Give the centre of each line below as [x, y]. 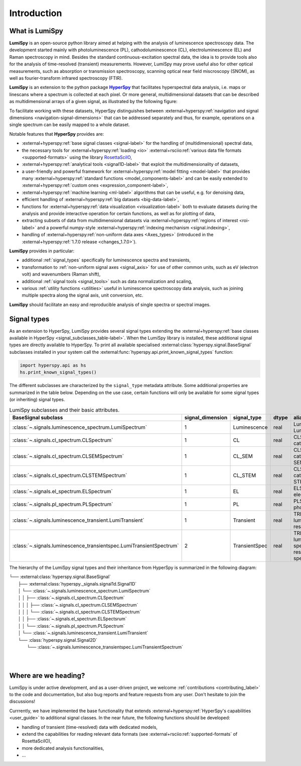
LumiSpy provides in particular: [42, 251]
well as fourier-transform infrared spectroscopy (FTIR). [66, 78]
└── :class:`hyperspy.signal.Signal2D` [58, 640]
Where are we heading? [47, 675]
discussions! [22, 702]
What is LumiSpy [36, 31]
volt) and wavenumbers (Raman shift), [61, 274]
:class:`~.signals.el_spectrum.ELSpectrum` [62, 491]
